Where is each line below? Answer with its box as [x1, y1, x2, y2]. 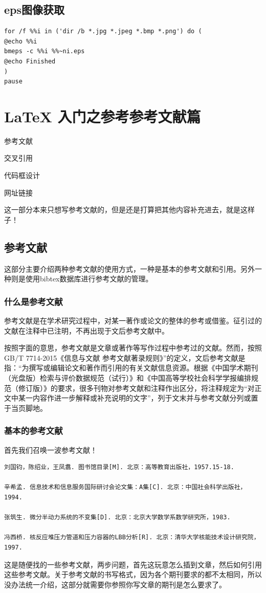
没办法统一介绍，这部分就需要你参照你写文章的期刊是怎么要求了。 [4, 579, 226, 589]
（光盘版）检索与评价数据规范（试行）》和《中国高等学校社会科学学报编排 [4, 372, 251, 383]
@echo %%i [4, 37, 37, 45]
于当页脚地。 [4, 402, 47, 413]
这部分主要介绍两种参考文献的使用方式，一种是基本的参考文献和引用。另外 [4, 263, 255, 274]
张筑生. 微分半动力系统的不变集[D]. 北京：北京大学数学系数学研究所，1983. [4, 514, 231, 521]
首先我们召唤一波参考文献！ [4, 444, 97, 455]
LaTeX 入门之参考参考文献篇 [4, 105, 201, 126]
